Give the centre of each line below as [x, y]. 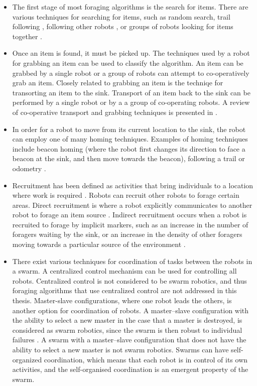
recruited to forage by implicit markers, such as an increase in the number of [130, 224]
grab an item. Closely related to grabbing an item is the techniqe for [118, 83]
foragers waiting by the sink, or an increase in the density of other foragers [127, 234]
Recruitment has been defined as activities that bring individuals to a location [133, 185]
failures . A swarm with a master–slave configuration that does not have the [129, 340]
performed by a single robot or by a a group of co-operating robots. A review [131, 102]
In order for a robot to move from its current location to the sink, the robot [129, 129]
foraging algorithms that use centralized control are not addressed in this [124, 290]
